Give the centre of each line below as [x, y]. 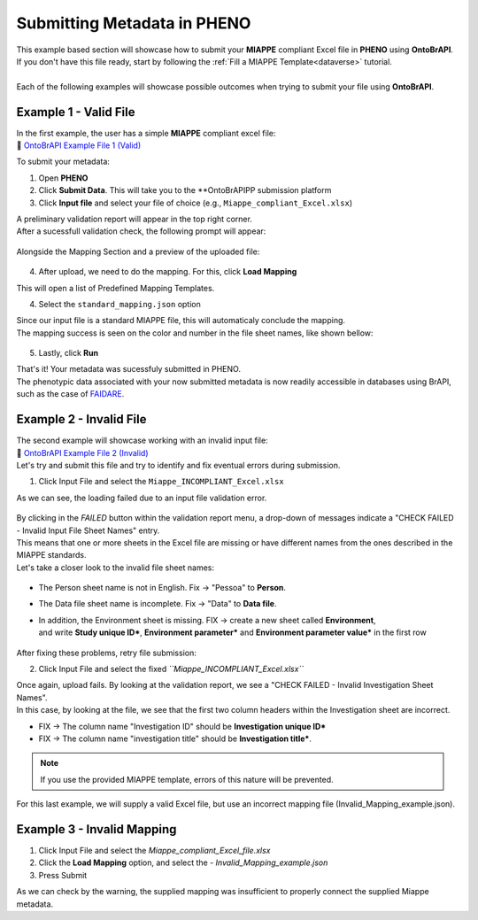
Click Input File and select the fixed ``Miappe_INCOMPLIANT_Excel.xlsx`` [171, 669]
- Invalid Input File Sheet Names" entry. [88, 530]
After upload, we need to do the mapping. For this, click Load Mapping [168, 272]
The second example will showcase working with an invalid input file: [143, 441]
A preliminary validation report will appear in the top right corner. [134, 219]
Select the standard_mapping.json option [119, 304]
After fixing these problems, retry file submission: [106, 653]
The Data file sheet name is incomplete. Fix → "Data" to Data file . [158, 604]
